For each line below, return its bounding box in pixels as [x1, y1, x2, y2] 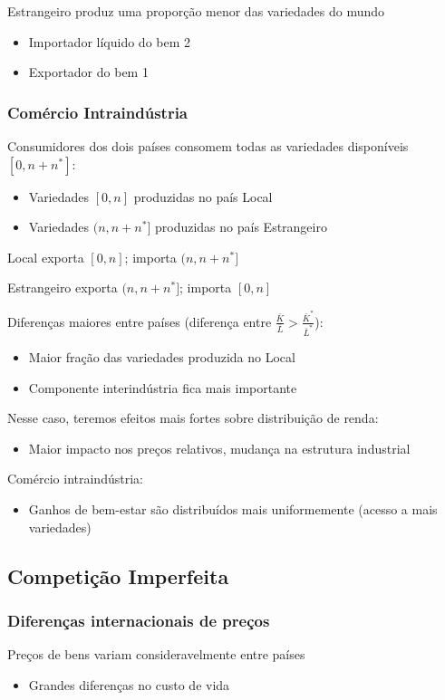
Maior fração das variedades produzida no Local [28, 348, 295, 367]
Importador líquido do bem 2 [28, 32, 191, 51]
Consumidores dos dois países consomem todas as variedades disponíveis [7, 137, 409, 155]
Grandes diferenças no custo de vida [28, 675, 230, 694]
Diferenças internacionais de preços [7, 609, 270, 631]
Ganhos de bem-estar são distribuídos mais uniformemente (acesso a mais [28, 500, 438, 519]
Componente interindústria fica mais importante [28, 378, 297, 397]
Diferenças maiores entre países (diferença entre [7, 312, 272, 331]
